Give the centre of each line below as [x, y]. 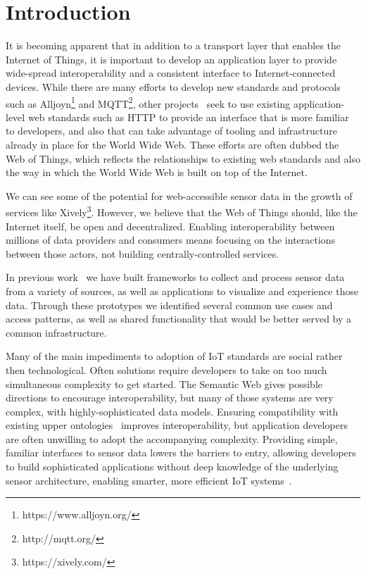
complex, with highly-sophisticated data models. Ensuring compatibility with [172, 411]
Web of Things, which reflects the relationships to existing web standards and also [183, 158]
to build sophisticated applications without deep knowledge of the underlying [172, 467]
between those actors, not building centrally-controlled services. [143, 253]
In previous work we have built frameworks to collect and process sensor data [175, 277]
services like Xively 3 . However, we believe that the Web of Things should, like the [182, 211]
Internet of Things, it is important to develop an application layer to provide [171, 59]
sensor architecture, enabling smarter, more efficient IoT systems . [149, 480]
